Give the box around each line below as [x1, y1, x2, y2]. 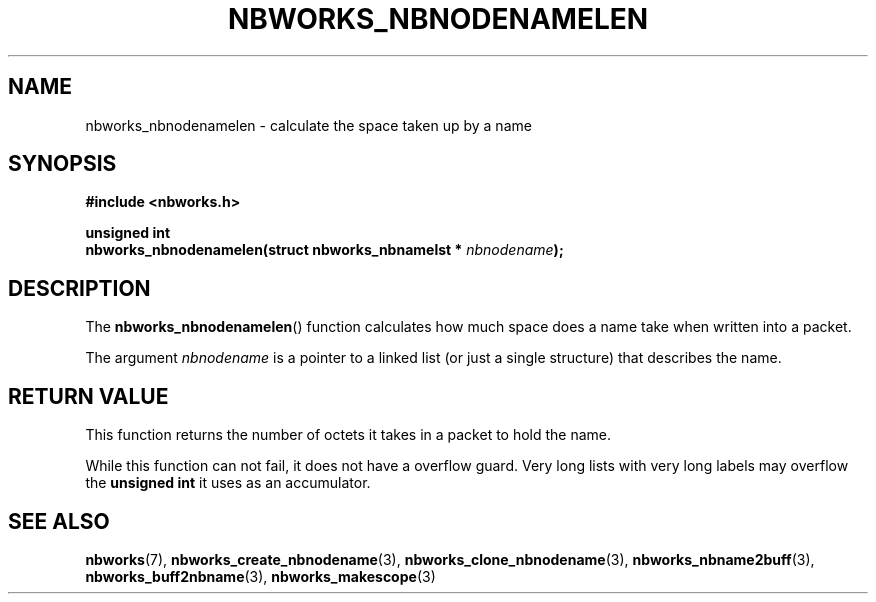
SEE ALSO [8, 508, 110, 534]
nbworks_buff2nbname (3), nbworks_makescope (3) [85, 567, 436, 585]
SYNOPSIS [8, 151, 117, 177]
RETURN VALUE [8, 383, 169, 409]
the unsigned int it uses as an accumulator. [85, 474, 371, 492]
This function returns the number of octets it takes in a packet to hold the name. [85, 426, 612, 444]
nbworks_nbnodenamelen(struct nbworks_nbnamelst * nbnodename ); [85, 241, 564, 259]
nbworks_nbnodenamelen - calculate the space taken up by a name [85, 116, 532, 134]
